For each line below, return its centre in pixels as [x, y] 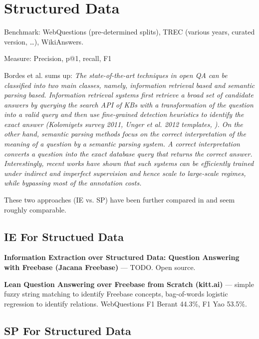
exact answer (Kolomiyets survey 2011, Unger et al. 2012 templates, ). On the [124, 124]
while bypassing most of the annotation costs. [73, 183]
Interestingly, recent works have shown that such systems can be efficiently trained [129, 163]
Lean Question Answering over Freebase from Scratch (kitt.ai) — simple [129, 284]
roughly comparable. [35, 209]
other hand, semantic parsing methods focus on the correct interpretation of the [125, 134]
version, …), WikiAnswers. [44, 41]
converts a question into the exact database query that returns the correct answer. [128, 153]
